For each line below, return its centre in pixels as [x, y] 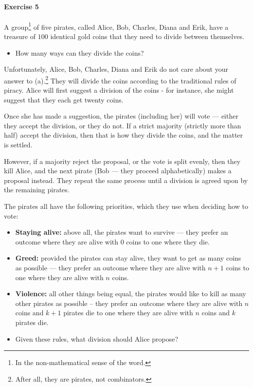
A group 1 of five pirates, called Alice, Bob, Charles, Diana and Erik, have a [116, 26]
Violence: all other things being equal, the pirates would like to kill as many [131, 294]
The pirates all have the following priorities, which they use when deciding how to [126, 206]
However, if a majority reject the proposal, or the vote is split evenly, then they [122, 161]
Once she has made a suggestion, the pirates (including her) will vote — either [121, 116]
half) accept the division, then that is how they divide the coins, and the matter [124, 135]
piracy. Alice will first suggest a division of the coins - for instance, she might [119, 90]
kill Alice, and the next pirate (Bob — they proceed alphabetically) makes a [118, 171]
